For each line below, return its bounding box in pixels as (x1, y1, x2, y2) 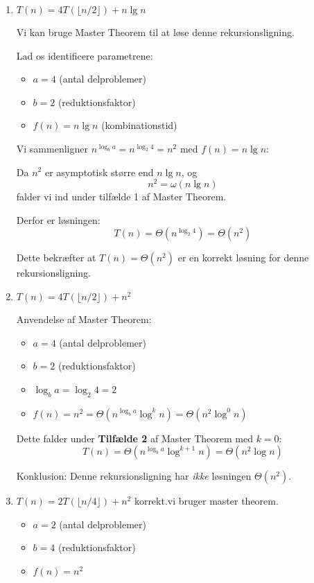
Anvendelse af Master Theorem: (16, 312, 152, 327)
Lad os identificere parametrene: (16, 48, 153, 62)
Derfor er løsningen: (16, 212, 101, 227)
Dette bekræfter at (16, 250, 96, 265)
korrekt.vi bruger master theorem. (134, 494, 279, 508)
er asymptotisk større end (44, 164, 154, 179)
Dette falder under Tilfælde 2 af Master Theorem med (16, 430, 253, 445)
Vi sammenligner (16, 141, 88, 155)
